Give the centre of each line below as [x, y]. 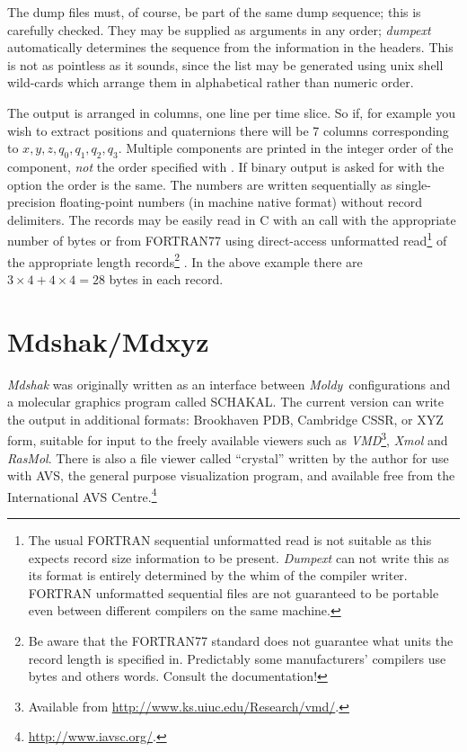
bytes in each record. [166, 278]
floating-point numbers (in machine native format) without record [241, 202]
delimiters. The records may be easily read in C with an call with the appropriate [232, 219]
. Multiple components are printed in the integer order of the [286, 148]
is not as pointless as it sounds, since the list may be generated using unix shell [225, 64]
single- [413, 184]
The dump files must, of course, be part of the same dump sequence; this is [214, 12]
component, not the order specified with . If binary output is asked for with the [226, 166]
